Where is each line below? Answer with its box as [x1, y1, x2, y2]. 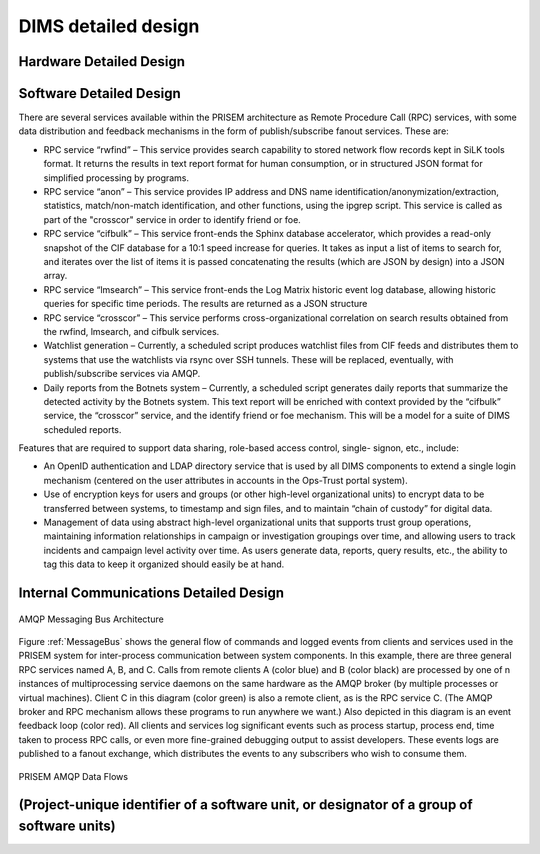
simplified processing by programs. [43, 171, 190, 184]
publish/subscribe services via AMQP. [43, 368, 201, 380]
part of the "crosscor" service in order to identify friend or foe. [43, 213, 302, 225]
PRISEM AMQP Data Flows [18, 770, 129, 782]
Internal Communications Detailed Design [18, 585, 285, 601]
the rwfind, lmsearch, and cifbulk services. [43, 325, 220, 337]
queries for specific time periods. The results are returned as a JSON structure [43, 298, 368, 310]
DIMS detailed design [18, 15, 200, 37]
